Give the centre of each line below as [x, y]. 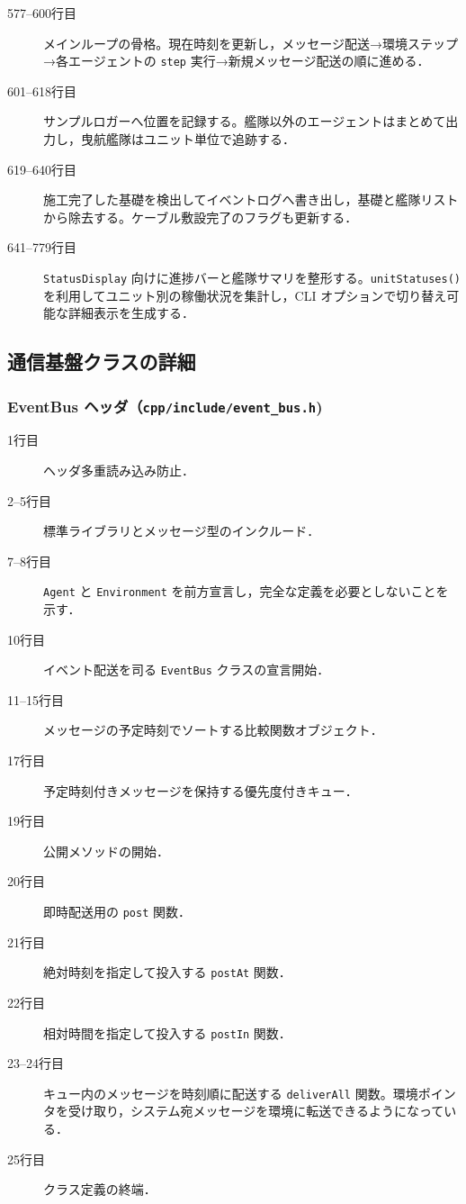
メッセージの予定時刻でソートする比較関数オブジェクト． [213, 730]
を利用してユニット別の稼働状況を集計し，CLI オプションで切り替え [245, 295]
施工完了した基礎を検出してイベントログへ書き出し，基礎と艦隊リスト [251, 199]
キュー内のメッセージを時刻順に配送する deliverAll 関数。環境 [231, 1093]
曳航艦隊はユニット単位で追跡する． [188, 139]
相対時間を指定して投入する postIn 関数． [167, 1032]
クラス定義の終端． [100, 1189]
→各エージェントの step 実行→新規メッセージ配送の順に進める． [237, 61]
